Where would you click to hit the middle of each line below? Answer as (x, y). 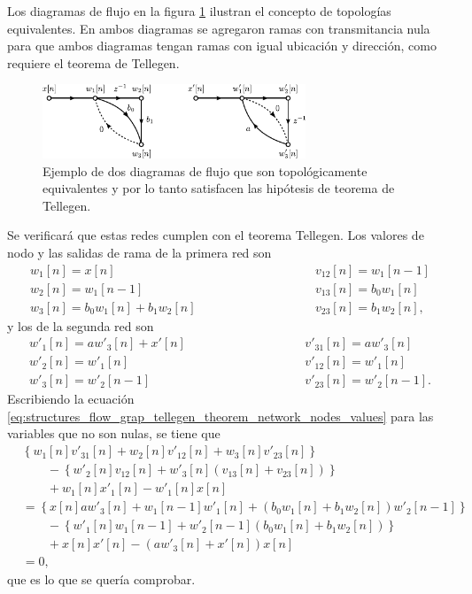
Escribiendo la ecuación (71, 399)
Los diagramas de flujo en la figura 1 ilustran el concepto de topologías (199, 11)
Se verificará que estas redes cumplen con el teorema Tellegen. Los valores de (216, 235)
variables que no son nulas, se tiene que (114, 433)
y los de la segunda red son (81, 325)
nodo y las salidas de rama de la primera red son (139, 252)
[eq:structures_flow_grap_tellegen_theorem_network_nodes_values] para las (221, 416)
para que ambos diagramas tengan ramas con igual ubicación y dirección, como (222, 46)
